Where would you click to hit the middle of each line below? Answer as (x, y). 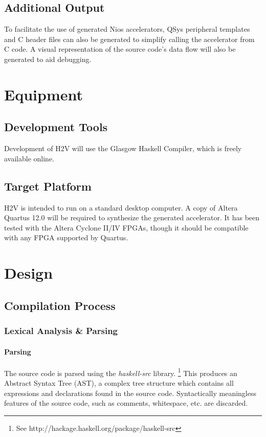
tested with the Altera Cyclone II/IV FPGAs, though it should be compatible (126, 227)
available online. (29, 158)
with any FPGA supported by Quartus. (66, 237)
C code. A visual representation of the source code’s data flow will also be (120, 49)
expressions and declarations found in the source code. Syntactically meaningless (130, 393)
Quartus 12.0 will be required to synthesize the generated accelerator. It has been (132, 217)
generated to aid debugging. (48, 59)
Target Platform (48, 186)
